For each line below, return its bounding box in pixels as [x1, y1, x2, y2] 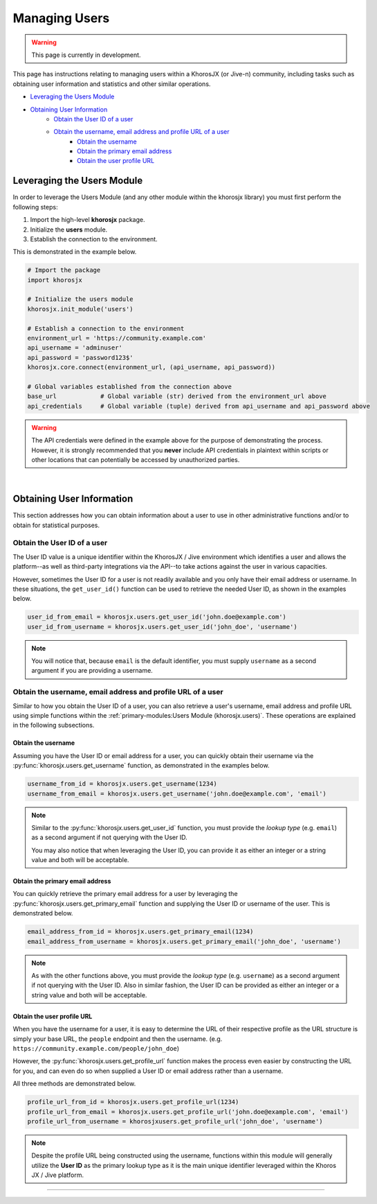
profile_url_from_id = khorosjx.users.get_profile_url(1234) [27, 1098, 239, 1106]
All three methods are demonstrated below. [12, 1079, 136, 1088]
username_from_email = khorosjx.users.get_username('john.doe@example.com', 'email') [27, 789, 327, 798]
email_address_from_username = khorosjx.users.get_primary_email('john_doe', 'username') [27, 937, 342, 945]
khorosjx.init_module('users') [27, 305, 134, 313]
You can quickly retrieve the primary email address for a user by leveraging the [12, 890, 238, 898]
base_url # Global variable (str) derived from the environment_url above [27, 393, 327, 400]
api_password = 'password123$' [27, 354, 134, 361]
